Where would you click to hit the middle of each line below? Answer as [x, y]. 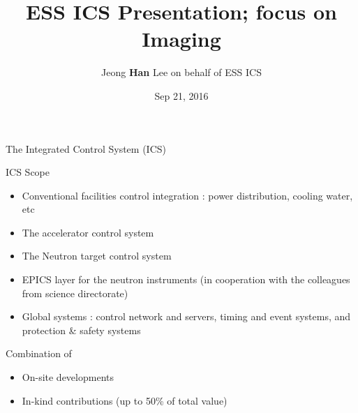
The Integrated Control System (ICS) [86, 148]
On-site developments [68, 377]
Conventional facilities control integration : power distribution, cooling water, [187, 195]
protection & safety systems [81, 330]
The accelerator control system [88, 232]
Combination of [39, 353]
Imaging [181, 39]
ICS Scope [28, 172]
